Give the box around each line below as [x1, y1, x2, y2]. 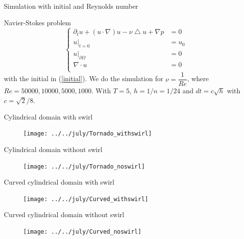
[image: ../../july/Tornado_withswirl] [23, 130, 152, 137]
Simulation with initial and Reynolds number [4, 1, 138, 11]
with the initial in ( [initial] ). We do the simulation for [4, 73, 163, 84]
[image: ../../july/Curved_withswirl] [23, 195, 148, 203]
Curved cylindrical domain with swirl [4, 177, 114, 187]
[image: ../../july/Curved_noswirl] [23, 228, 142, 236]
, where [187, 73, 209, 84]
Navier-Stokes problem [4, 17, 71, 27]
